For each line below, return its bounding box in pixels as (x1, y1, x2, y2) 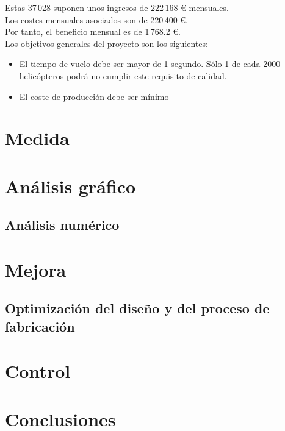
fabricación (5, 316, 75, 335)
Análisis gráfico (5, 173, 136, 198)
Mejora (5, 257, 67, 282)
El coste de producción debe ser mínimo (19, 90, 169, 102)
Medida (5, 126, 70, 151)
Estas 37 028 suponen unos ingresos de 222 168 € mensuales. (5, 1, 229, 13)
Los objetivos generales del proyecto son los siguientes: (5, 37, 208, 49)
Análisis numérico (5, 215, 120, 234)
